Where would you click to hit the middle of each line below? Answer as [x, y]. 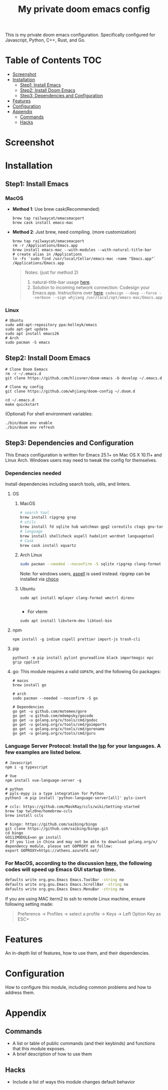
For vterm [37, 612]
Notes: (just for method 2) [51, 272]
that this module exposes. [39, 1049]
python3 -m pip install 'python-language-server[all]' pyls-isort [76, 798]
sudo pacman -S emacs [28, 343]
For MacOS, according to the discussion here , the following [78, 863]
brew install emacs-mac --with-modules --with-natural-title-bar [82, 250]
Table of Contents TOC [53, 60]
